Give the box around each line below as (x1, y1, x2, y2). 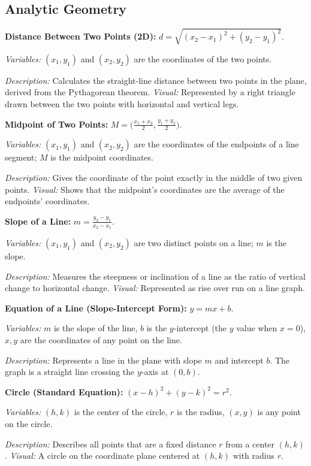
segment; (5, 151, 37, 164)
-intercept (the (173, 322, 227, 334)
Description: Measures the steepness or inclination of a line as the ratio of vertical (5, 270, 306, 282)
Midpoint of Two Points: (5, 117, 108, 130)
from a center (225, 437, 275, 450)
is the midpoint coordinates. (50, 151, 153, 164)
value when (236, 322, 277, 334)
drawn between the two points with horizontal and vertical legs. (5, 97, 239, 110)
